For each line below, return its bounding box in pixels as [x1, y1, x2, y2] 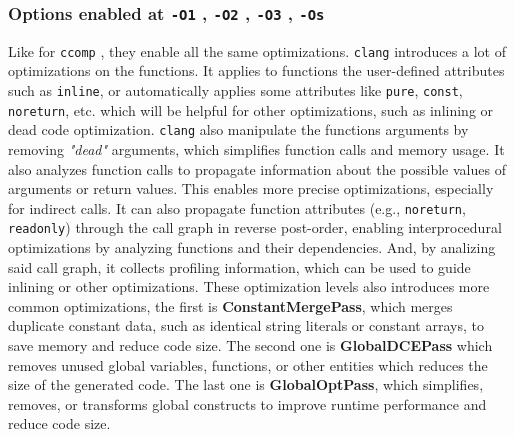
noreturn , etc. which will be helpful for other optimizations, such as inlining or [8, 99, 494, 120]
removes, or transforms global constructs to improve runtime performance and [8, 393, 487, 414]
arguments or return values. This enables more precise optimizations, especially [8, 178, 494, 199]
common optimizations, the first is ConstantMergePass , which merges [8, 295, 453, 316]
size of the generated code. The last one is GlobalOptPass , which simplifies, [8, 374, 484, 395]
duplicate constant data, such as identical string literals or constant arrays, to [8, 315, 484, 336]
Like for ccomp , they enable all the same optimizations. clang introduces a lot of [8, 40, 506, 61]
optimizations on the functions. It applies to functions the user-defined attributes [8, 60, 505, 81]
